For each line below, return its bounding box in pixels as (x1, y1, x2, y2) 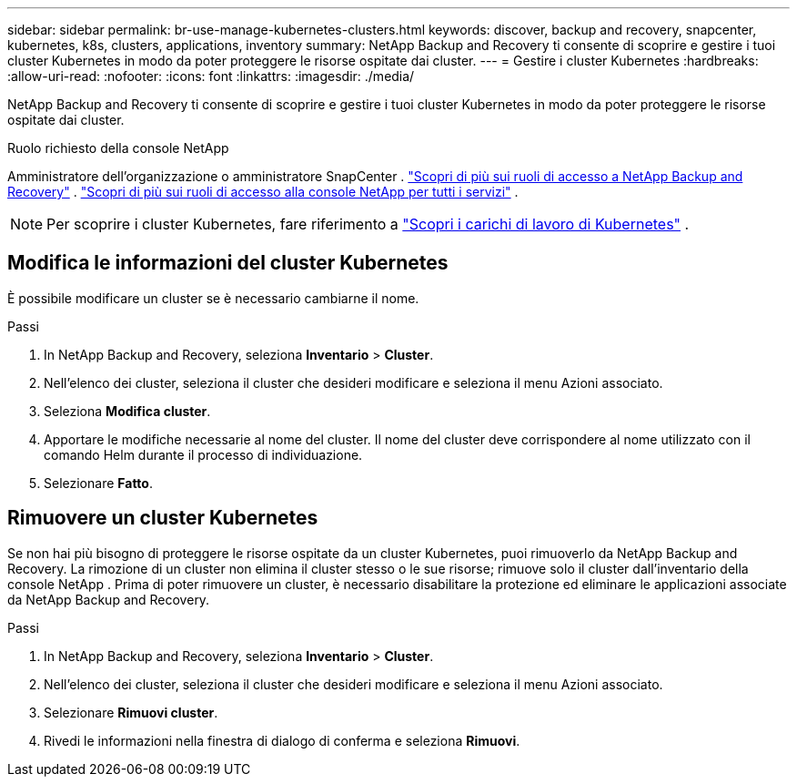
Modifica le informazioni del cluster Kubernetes (7, 251, 449, 275)
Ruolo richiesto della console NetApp (7, 140, 229, 156)
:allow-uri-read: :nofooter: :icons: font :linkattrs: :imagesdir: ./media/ (7, 68, 415, 84)
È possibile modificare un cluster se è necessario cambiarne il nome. (7, 290, 419, 306)
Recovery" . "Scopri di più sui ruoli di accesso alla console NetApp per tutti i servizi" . (7, 184, 519, 199)
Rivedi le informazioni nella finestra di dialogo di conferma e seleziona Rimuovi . (44, 732, 520, 748)
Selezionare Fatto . (44, 474, 153, 491)
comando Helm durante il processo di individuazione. (44, 446, 363, 463)
